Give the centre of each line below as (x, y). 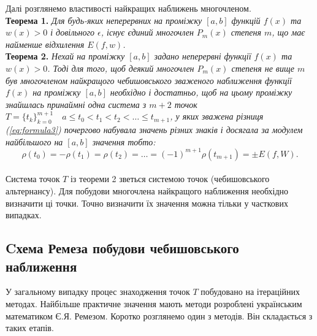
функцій (246, 20)
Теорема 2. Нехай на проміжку (65, 56)
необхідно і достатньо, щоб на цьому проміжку (201, 92)
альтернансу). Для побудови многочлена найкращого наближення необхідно (147, 191)
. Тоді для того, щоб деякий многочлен (121, 68)
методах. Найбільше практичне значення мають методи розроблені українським (154, 303)
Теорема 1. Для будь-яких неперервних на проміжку (104, 20)
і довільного (73, 32)
